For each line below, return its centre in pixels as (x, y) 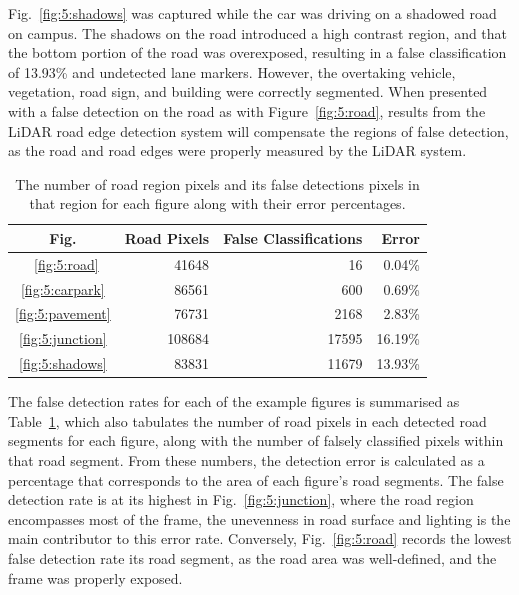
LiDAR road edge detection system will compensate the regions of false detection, (258, 130)
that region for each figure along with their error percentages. (217, 203)
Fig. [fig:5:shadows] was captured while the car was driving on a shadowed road (252, 13)
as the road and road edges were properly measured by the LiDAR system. (237, 150)
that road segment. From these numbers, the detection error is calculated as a (246, 460)
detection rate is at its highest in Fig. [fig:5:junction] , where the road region (241, 499)
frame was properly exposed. (95, 577)
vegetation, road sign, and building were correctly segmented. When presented (248, 91)
